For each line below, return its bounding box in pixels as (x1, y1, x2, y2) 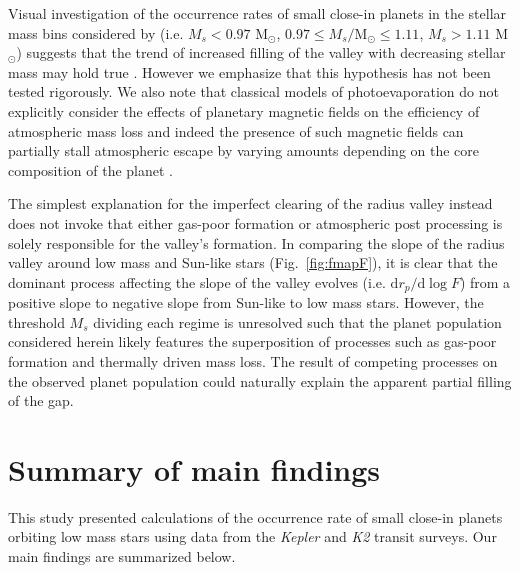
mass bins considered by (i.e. (8, 22, 184, 43)
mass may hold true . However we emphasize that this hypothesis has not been (8, 61, 491, 82)
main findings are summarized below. (8, 546, 236, 567)
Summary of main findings (8, 448, 381, 489)
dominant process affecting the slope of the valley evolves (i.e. (8, 271, 386, 292)
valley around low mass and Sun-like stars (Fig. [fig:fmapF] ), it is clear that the (8, 252, 498, 273)
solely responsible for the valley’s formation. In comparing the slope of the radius (8, 232, 505, 253)
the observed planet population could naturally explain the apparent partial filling (8, 370, 512, 391)
